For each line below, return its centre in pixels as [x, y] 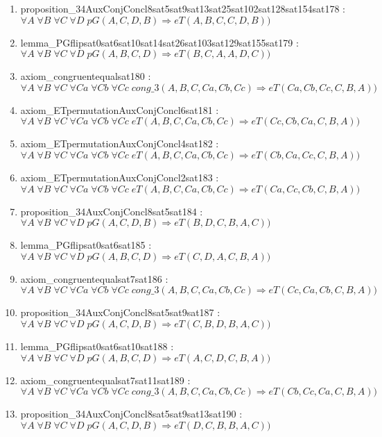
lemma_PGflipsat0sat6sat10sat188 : [97, 346]
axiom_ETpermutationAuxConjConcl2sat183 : [120, 177]
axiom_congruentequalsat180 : [86, 76]
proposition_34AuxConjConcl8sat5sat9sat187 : [120, 312]
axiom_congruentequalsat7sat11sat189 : [105, 380]
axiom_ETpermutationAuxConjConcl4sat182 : [120, 143]
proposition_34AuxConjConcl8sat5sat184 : [112, 211]
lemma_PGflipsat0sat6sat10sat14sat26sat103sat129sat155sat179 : [159, 42]
